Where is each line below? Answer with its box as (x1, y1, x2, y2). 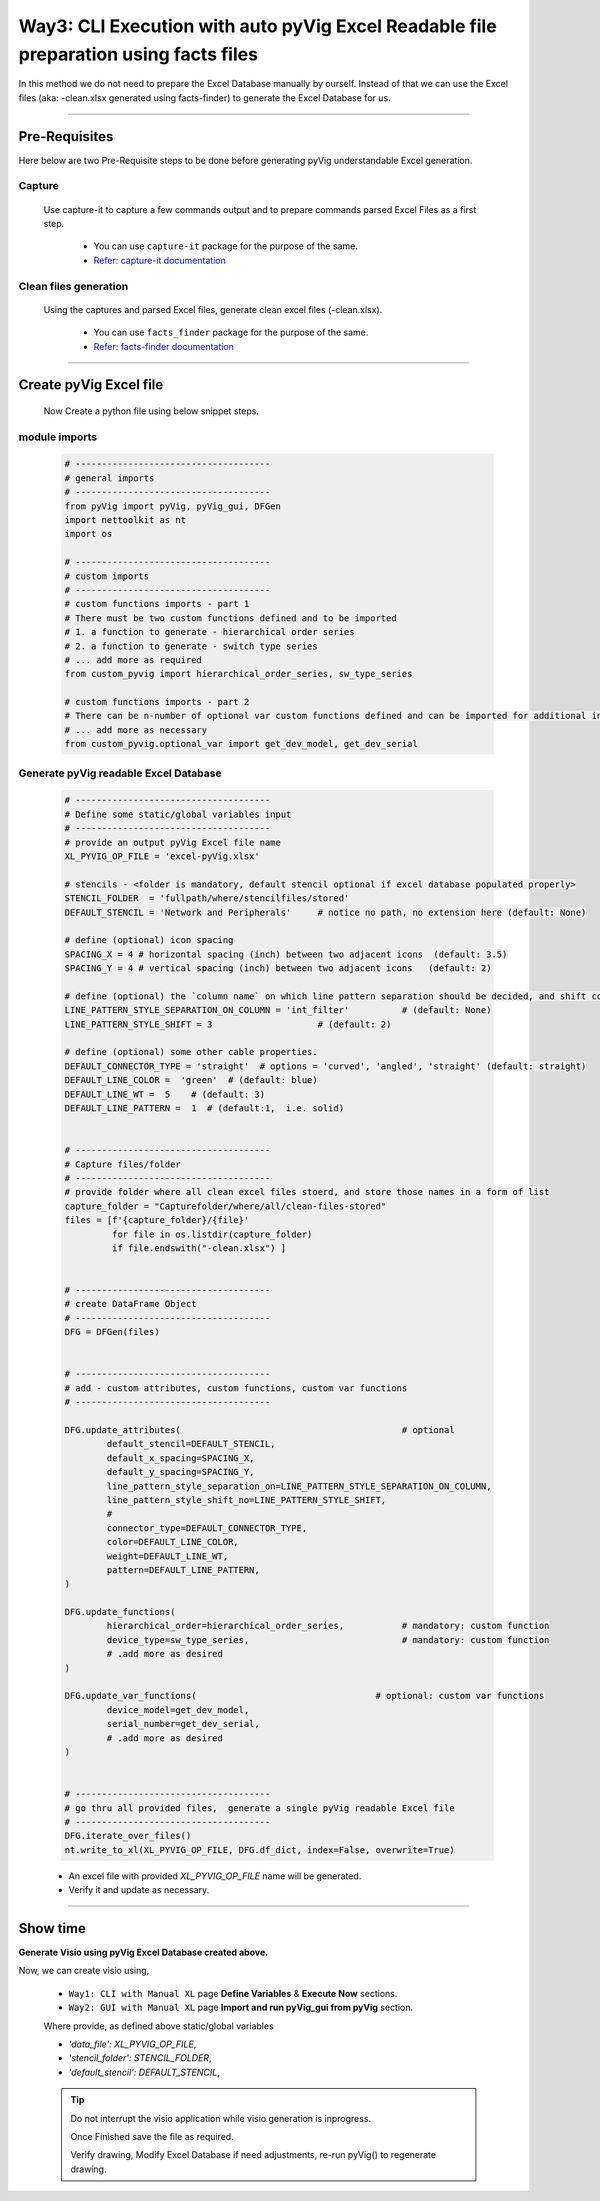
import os (64, 528, 113, 540)
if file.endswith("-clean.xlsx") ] (111, 1242, 287, 1254)
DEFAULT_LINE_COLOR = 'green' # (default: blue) (64, 1075, 319, 1086)
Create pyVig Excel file (18, 376, 164, 394)
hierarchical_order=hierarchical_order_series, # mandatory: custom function (106, 1620, 550, 1632)
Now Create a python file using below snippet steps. (43, 405, 260, 417)
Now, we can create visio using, (18, 1965, 150, 1977)
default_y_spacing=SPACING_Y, (106, 1466, 255, 1478)
